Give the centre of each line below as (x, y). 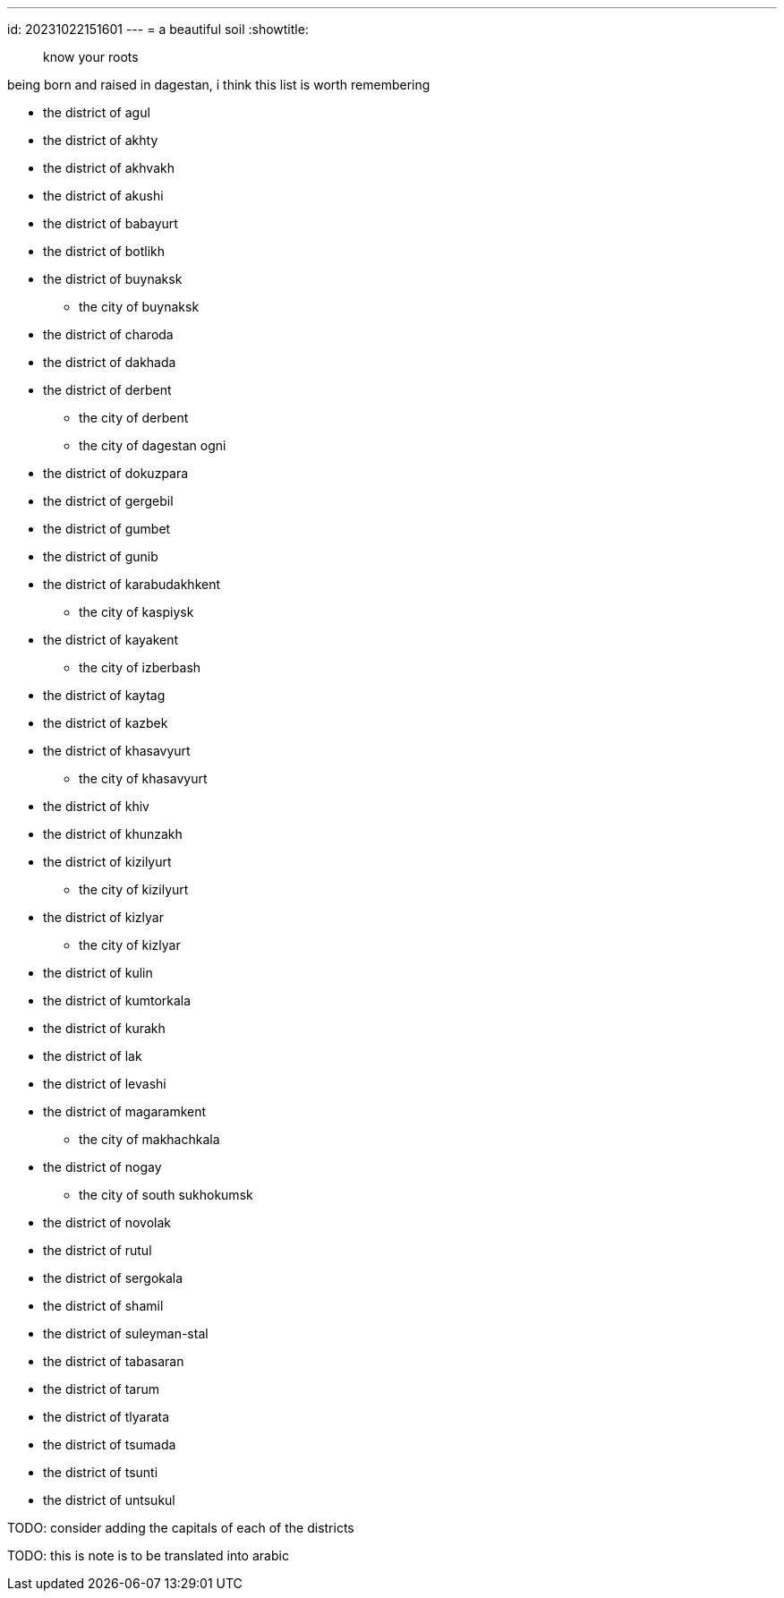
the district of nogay (102, 1167)
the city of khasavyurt (143, 778)
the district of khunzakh (113, 834)
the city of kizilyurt (134, 889)
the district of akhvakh (109, 168)
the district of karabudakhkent (132, 584)
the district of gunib (101, 556)
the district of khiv (96, 806)
